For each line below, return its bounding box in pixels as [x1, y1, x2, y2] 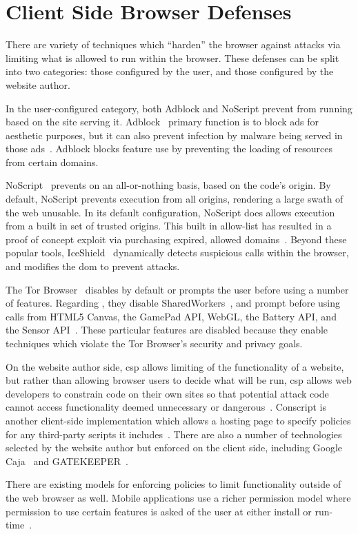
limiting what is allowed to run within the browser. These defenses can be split [6, 50, 339, 65]
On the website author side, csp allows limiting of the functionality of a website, [6, 359, 344, 373]
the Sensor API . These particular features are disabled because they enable [6, 322, 328, 337]
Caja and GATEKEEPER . [6, 453, 128, 468]
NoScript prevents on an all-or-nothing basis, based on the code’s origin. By [6, 178, 331, 192]
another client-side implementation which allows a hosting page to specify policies [6, 413, 351, 427]
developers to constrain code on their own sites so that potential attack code [6, 386, 329, 400]
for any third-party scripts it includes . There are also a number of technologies [6, 427, 342, 441]
